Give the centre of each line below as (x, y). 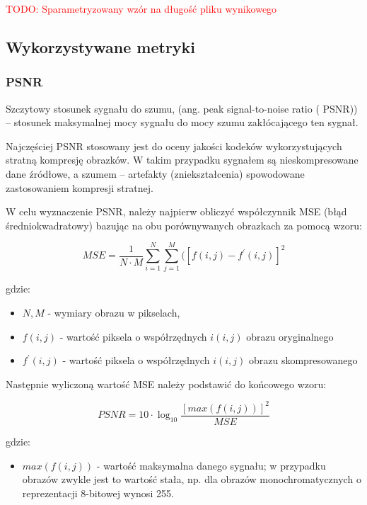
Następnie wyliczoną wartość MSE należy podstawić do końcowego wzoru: (166, 384)
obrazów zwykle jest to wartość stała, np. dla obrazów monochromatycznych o (192, 479)
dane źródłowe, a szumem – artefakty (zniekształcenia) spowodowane (155, 173)
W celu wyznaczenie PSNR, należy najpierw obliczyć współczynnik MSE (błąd (176, 211)
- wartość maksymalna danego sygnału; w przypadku (211, 465)
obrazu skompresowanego (303, 360)
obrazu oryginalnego (290, 336)
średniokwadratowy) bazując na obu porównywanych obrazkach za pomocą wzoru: (184, 225)
